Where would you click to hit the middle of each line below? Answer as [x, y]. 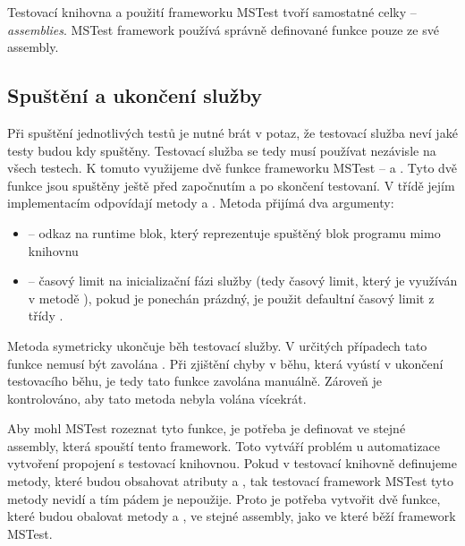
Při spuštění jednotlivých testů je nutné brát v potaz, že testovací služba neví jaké [232, 132]
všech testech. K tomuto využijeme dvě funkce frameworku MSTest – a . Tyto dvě [232, 168]
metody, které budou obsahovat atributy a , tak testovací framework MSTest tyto [230, 481]
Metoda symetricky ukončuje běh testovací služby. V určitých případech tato [217, 345]
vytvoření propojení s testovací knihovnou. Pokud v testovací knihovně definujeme [232, 463]
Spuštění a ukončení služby [135, 95]
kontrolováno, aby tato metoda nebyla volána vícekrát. [157, 398]
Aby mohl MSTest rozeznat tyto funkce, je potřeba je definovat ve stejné [207, 428]
